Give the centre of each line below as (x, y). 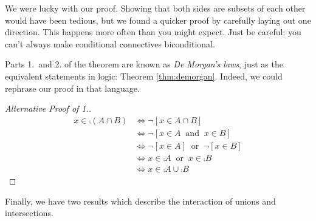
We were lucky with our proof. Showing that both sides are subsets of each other (155, 8)
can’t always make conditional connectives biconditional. (110, 43)
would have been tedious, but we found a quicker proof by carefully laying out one (158, 20)
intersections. (29, 213)
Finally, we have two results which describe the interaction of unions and (140, 201)
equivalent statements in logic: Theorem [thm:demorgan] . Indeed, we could (144, 76)
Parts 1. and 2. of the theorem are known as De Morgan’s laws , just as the (144, 64)
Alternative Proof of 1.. (48, 108)
